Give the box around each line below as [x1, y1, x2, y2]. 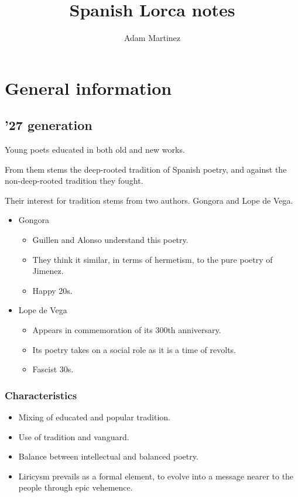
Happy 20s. [32, 284, 73, 296]
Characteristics [5, 388, 77, 402]
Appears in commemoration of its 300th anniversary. [32, 324, 221, 336]
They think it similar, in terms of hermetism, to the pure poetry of [32, 253, 273, 265]
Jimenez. [32, 265, 64, 277]
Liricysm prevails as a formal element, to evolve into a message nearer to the [18, 469, 294, 482]
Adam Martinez [124, 32, 181, 44]
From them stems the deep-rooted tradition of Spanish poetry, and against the [5, 163, 287, 175]
